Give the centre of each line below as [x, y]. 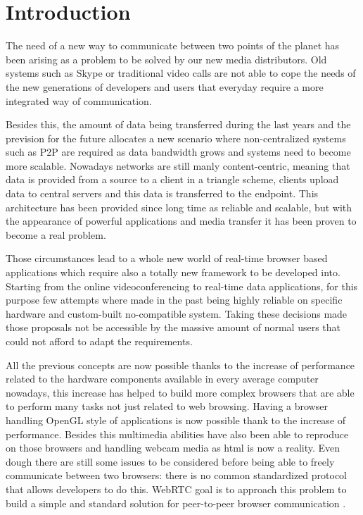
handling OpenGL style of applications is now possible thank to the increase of [176, 420]
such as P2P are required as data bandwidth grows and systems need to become [178, 152]
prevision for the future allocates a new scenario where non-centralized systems [176, 138]
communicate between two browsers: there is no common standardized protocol [177, 475]
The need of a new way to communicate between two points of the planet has [173, 45]
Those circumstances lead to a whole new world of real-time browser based [167, 258]
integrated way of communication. [79, 100]
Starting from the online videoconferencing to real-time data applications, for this [182, 286]
